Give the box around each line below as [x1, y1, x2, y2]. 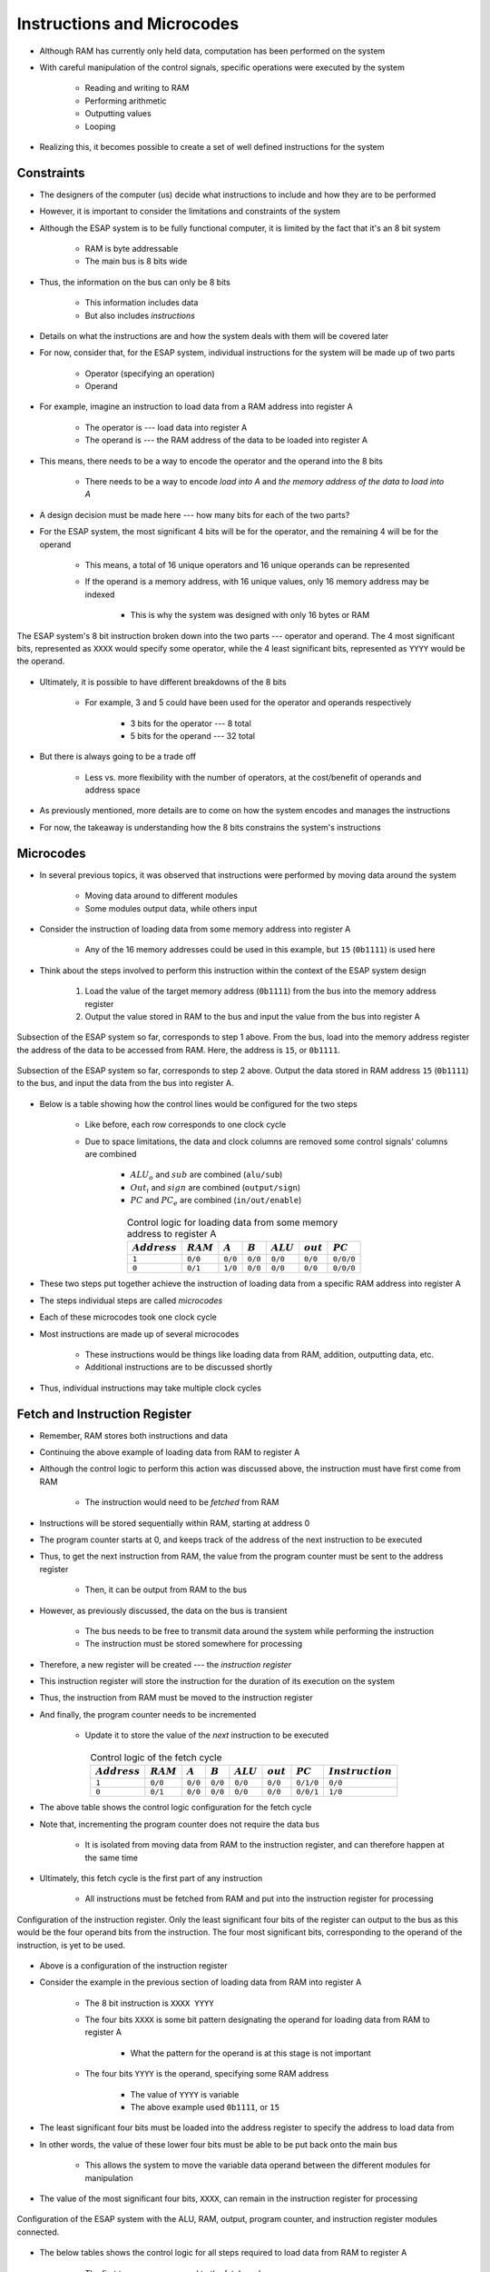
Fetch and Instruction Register [16, 1406, 192, 1421]
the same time [84, 1852, 138, 1863]
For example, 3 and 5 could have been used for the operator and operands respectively [84, 697, 412, 708]
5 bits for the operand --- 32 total [130, 730, 256, 741]
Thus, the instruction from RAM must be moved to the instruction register [39, 1692, 313, 1703]
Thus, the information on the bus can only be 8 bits [39, 276, 230, 287]
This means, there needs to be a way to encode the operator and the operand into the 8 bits [39, 455, 383, 466]
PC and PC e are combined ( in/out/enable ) [130, 1195, 302, 1208]
